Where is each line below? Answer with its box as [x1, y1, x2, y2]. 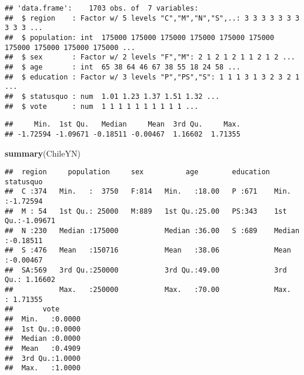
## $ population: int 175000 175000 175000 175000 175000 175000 [5, 33, 275, 42]
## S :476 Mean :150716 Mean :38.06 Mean [5, 246, 291, 255]
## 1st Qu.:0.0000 [5, 324, 81, 333]
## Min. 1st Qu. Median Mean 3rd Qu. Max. [5, 120, 240, 129]
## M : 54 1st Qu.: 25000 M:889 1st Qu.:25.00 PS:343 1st [5, 207, 287, 215]
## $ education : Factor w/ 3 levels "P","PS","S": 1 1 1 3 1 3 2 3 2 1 [5, 72, 300, 81]
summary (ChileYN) [5, 147, 81, 159]
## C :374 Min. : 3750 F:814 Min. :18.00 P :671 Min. [5, 187, 291, 196]
